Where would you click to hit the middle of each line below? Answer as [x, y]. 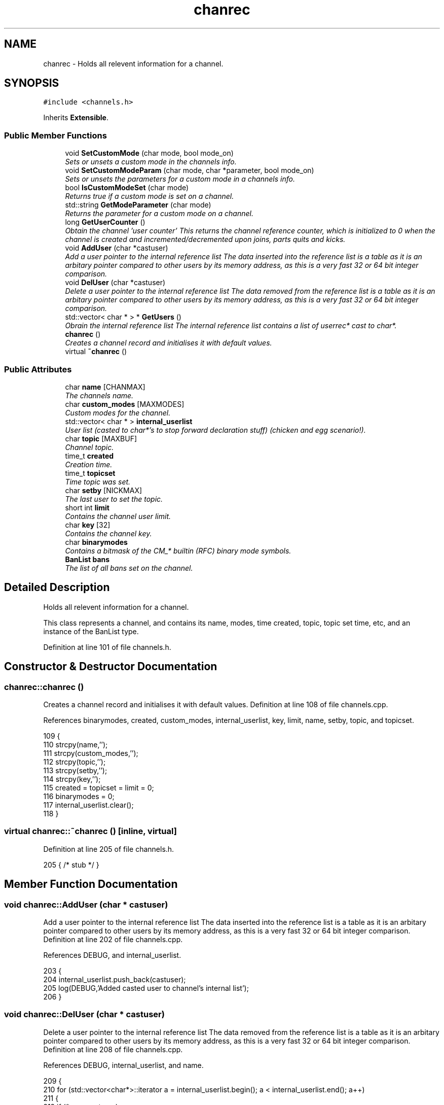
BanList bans [87, 559]
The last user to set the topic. [114, 499]
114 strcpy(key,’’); [72, 779]
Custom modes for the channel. [118, 412]
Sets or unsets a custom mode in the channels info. [151, 162]
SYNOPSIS [32, 83]
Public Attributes [38, 369]
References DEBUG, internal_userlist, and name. [123, 1065]
